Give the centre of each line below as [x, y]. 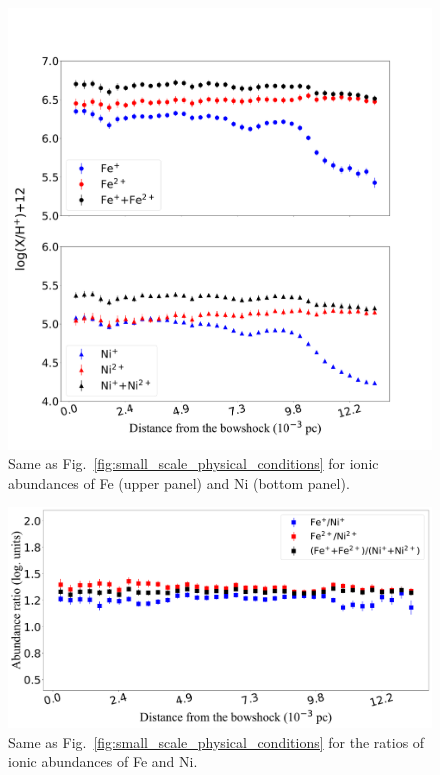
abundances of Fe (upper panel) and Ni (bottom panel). [179, 482]
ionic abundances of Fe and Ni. [103, 761]
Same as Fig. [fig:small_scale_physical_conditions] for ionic [193, 463]
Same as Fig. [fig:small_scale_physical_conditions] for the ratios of [216, 741]
